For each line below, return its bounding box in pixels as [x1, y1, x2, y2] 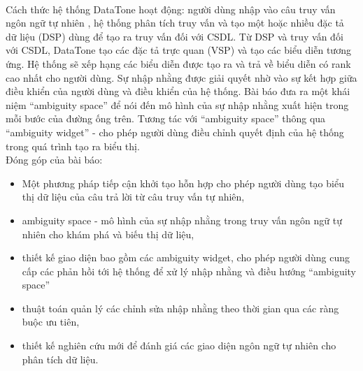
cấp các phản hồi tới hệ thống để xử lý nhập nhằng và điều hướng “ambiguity [22, 263, 357, 278]
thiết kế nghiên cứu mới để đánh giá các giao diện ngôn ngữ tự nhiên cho [22, 338, 336, 353]
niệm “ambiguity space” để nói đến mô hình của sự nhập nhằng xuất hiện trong [6, 97, 349, 112]
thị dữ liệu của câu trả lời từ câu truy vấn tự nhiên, [22, 189, 245, 204]
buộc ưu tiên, [22, 314, 80, 329]
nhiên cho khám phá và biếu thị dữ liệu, [22, 226, 194, 241]
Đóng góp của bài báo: [6, 152, 103, 167]
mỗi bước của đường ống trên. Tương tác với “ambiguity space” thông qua [6, 111, 326, 126]
